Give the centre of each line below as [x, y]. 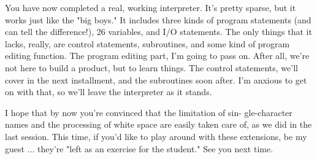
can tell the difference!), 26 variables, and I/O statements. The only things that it [158, 32]
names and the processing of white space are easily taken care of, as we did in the [158, 124]
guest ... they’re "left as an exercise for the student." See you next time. [139, 148]
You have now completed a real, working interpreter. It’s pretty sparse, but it [151, 7]
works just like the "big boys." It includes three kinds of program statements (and [158, 19]
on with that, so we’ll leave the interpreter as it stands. [109, 92]
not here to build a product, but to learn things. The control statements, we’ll [151, 67]
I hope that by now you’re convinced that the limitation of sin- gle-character [149, 112]
